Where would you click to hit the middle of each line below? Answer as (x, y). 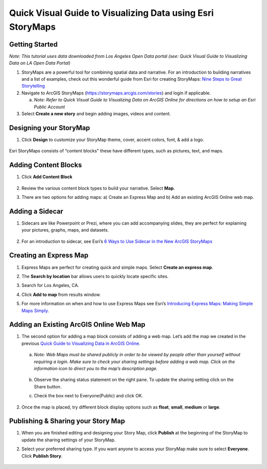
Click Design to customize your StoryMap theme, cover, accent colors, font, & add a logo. (113, 140)
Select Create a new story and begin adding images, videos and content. (96, 113)
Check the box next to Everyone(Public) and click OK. (89, 396)
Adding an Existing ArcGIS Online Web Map (77, 325)
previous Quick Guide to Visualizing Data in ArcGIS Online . (81, 343)
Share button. (48, 386)
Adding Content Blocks (45, 165)
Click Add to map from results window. (61, 294)
